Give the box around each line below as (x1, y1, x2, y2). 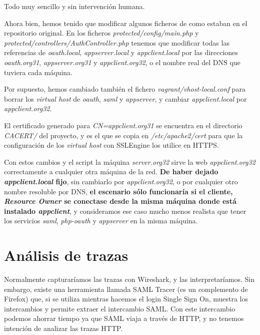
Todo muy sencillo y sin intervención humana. (4, 1, 145, 11)
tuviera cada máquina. (4, 67, 72, 77)
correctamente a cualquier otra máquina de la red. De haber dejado (4, 166, 218, 177)
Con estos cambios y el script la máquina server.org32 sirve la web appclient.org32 (4, 156, 255, 167)
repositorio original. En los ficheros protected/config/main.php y (4, 28, 199, 38)
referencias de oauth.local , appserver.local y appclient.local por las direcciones (4, 47, 238, 58)
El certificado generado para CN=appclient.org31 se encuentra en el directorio (4, 120, 242, 130)
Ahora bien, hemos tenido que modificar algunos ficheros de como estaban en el (4, 18, 247, 28)
